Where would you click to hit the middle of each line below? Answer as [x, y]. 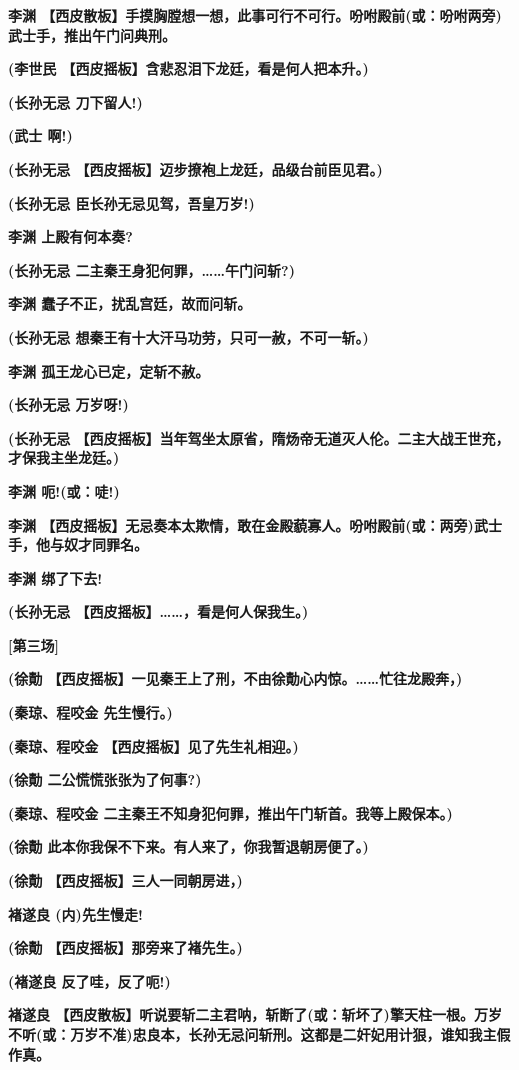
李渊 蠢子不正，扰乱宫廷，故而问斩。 [130, 303]
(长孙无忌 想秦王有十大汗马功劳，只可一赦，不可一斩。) [188, 336]
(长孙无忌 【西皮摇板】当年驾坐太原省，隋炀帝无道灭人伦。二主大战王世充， [259, 437]
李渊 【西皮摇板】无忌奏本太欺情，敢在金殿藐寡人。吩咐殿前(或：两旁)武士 [255, 524]
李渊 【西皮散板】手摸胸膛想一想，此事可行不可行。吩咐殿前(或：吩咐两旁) [255, 15]
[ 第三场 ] [33, 644]
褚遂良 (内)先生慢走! [75, 913]
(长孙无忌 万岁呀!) [68, 404]
